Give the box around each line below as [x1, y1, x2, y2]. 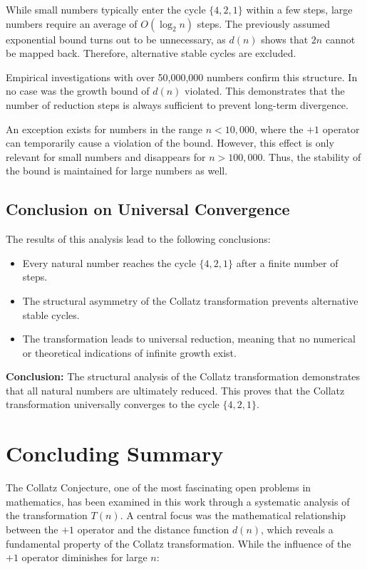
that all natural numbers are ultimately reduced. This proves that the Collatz [6, 382, 345, 397]
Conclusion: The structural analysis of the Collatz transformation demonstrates [6, 369, 361, 384]
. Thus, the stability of [262, 149, 361, 164]
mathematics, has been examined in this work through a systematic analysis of [6, 494, 350, 508]
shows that [261, 31, 309, 46]
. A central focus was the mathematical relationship [120, 508, 346, 523]
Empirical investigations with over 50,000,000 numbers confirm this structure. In [6, 69, 358, 84]
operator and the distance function [77, 521, 229, 536]
